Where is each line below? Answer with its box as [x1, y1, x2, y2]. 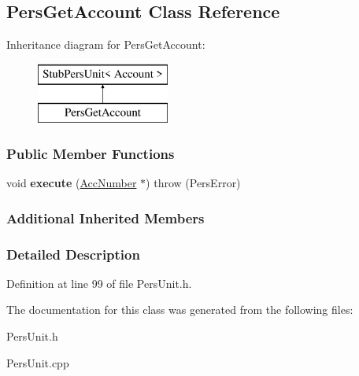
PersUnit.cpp [6, 354, 69, 370]
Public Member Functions [6, 143, 175, 163]
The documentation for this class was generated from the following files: [6, 301, 353, 318]
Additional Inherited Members [6, 208, 205, 227]
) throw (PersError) [146, 175, 241, 191]
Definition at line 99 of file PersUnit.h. [6, 275, 192, 291]
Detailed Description [6, 244, 140, 264]
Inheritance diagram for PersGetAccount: [6, 36, 205, 53]
